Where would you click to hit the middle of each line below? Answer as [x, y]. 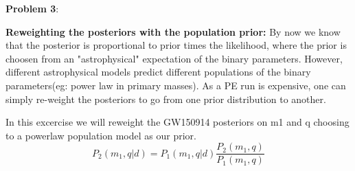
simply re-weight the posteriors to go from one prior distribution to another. [166, 99]
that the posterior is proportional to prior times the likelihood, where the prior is [176, 45]
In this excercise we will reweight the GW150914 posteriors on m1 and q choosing [177, 122]
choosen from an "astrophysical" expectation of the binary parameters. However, [174, 58]
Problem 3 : [32, 8]
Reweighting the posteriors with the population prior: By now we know [173, 31]
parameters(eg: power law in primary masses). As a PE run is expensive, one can [176, 85]
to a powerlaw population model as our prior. [101, 135]
